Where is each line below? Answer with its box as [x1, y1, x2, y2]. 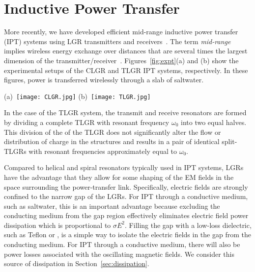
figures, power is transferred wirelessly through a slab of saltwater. [4, 74, 204, 85]
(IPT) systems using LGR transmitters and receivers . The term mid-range [4, 36, 231, 46]
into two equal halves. [181, 117, 247, 127]
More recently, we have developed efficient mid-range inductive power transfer [4, 26, 238, 37]
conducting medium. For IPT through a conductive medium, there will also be [4, 239, 240, 249]
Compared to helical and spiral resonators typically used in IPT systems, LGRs [4, 162, 244, 173]
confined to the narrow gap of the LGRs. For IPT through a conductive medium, [4, 191, 248, 201]
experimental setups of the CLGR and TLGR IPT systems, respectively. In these [4, 65, 248, 75]
